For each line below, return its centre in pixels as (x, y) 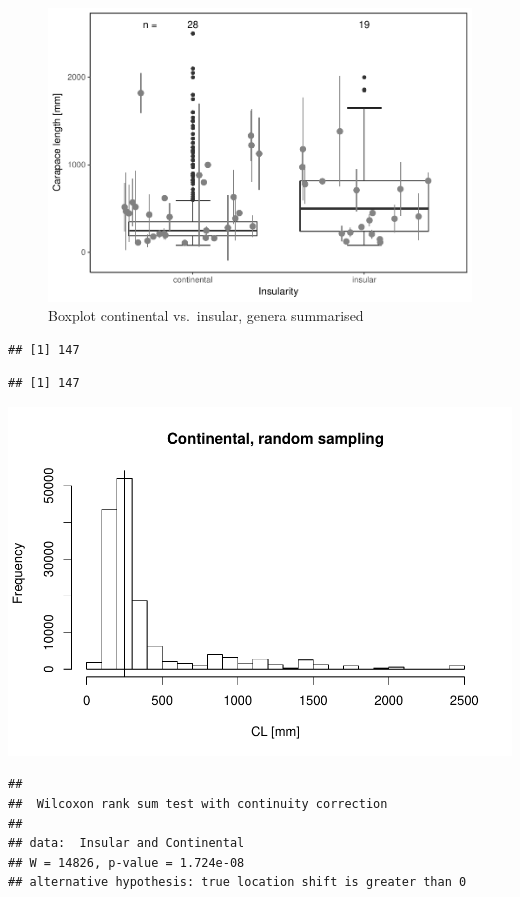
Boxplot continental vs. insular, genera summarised (206, 315)
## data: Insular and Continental (126, 843)
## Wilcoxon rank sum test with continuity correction (198, 804)
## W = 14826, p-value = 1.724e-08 (126, 862)
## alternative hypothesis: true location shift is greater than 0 (237, 882)
